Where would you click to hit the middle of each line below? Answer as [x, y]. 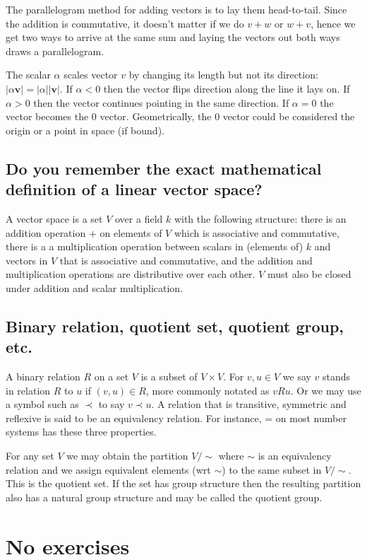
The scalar [28, 75]
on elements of [131, 232]
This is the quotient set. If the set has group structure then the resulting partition [183, 483]
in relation [28, 390]
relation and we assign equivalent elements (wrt [108, 469]
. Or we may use [326, 390]
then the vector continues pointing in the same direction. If [161, 102]
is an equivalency [295, 456]
